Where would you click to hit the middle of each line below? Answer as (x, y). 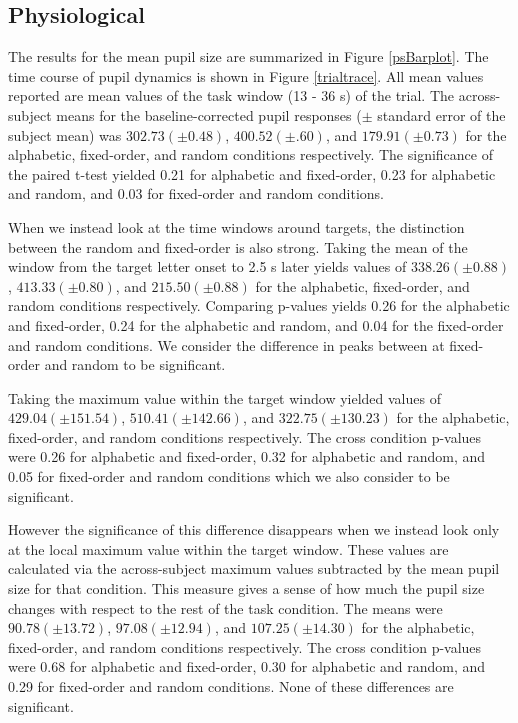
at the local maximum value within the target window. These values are (228, 548)
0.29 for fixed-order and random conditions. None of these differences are (231, 686)
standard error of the (441, 114)
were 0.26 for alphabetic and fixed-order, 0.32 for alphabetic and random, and (247, 456)
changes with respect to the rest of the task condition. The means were (225, 607)
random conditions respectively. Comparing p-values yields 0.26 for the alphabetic (259, 305)
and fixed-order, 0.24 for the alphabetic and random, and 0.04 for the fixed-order (256, 324)
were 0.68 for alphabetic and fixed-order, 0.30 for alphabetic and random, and (247, 666)
